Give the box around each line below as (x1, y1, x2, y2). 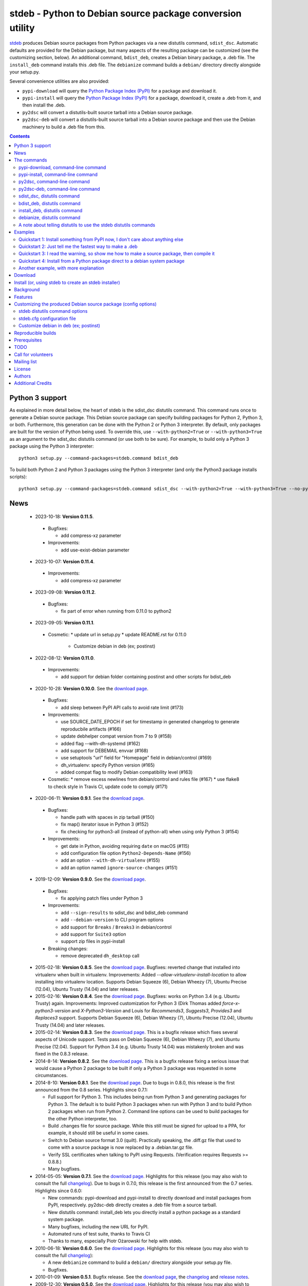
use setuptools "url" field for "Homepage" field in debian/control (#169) (61, 755, 212, 761)
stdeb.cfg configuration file (18, 315, 76, 321)
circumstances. (35, 1073, 68, 1079)
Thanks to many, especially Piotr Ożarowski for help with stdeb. (48, 1238, 183, 1244)
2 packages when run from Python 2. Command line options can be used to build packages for (48, 1109, 249, 1115)
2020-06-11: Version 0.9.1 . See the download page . (35, 795, 145, 801)
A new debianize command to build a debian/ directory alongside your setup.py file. (48, 1259, 232, 1265)
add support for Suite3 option (61, 931, 126, 937)
